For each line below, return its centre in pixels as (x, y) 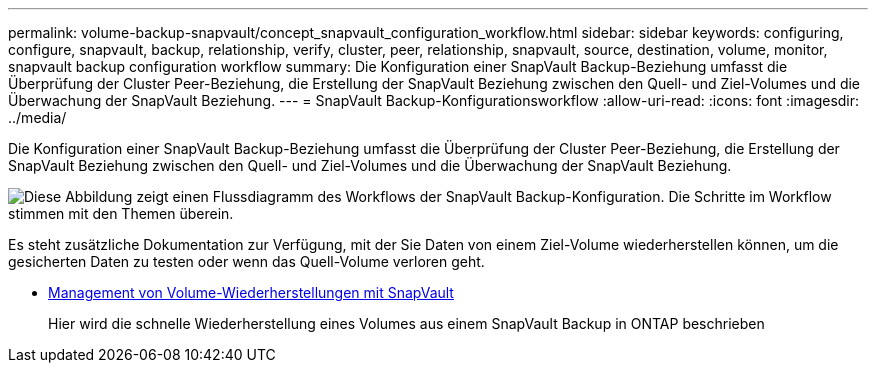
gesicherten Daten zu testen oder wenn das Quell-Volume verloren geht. (246, 261)
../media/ (37, 117)
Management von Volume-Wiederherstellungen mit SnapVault (251, 292)
